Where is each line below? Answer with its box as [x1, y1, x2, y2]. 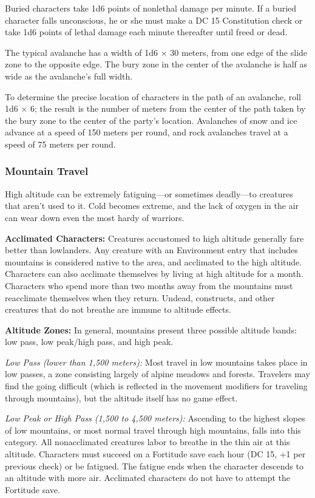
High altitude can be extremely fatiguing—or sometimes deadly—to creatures [5, 187, 293, 200]
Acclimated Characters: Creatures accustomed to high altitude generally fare [5, 231, 304, 244]
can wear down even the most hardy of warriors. [5, 211, 185, 223]
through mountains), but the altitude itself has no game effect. [5, 391, 238, 404]
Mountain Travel [5, 163, 89, 179]
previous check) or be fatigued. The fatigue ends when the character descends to [5, 459, 303, 472]
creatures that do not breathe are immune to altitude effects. [5, 303, 231, 316]
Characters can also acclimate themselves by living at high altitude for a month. [5, 267, 303, 280]
